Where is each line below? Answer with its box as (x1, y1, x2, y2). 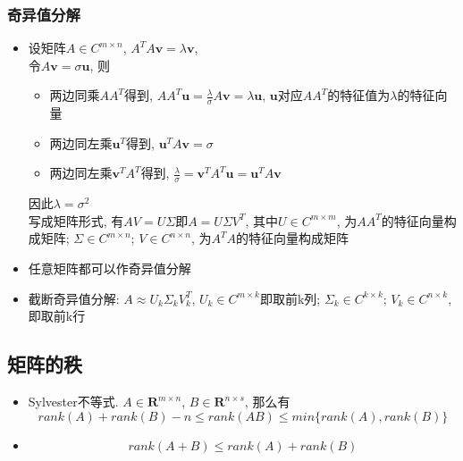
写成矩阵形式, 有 (28, 211, 124, 230)
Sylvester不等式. (28, 392, 119, 411)
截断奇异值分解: (28, 289, 120, 307)
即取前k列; (259, 289, 321, 307)
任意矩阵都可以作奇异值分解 (28, 259, 191, 278)
